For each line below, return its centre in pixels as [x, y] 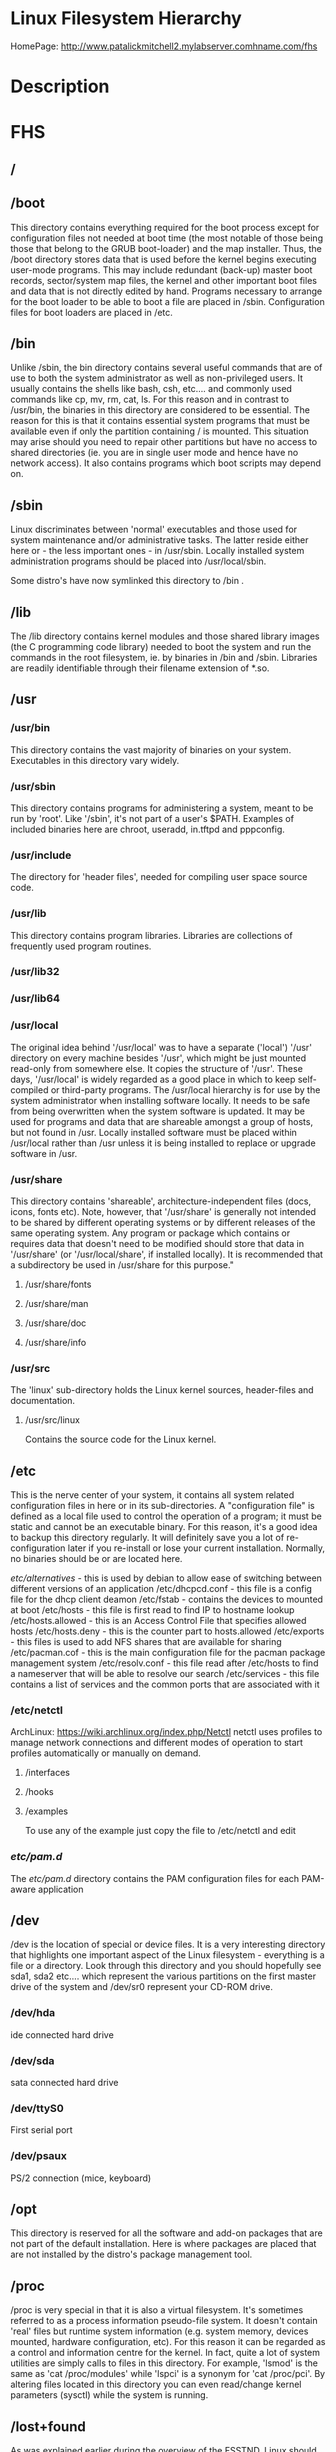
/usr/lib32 [35, 972]
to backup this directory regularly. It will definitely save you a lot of [147, 1538]
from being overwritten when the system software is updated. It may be [157, 1111]
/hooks [39, 1792]
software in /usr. [44, 1153]
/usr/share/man [56, 1303]
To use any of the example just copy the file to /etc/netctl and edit [160, 1831]
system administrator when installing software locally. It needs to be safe [160, 1100]
